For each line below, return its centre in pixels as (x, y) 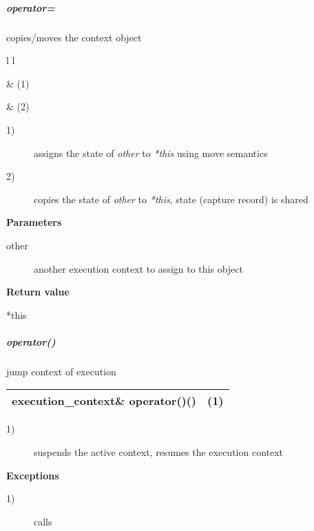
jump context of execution (61, 371)
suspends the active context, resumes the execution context (159, 452)
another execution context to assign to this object (138, 268)
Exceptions (33, 475)
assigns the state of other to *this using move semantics (151, 153)
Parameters (34, 222)
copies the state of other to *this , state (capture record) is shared (171, 199)
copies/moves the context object (74, 37)
